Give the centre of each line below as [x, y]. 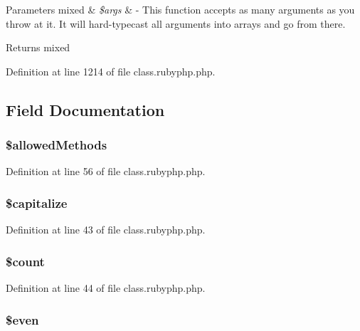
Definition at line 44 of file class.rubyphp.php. [106, 288]
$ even [22, 319]
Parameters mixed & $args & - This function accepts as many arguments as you [180, 9]
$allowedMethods [57, 145]
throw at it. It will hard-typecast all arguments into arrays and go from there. [176, 23]
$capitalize [37, 203]
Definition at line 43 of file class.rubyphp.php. [106, 230]
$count [25, 261]
